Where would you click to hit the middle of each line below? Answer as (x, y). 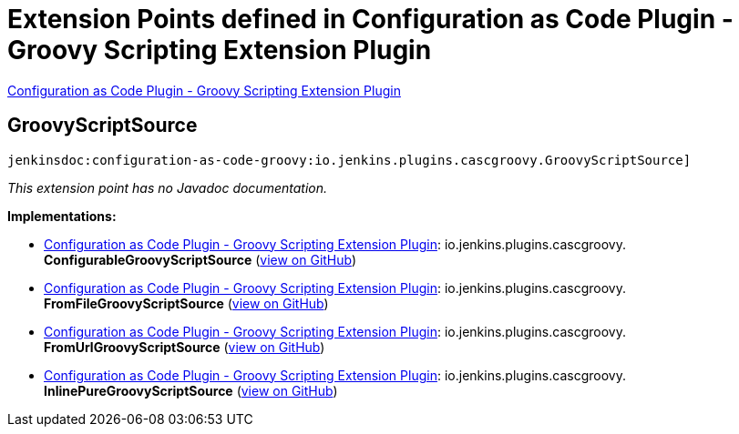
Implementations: (62, 216)
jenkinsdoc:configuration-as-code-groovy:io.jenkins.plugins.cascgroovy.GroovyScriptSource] (349, 160)
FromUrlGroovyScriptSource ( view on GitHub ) (185, 347)
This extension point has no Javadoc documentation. (168, 187)
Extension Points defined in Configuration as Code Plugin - (370, 19)
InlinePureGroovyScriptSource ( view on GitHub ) (191, 390)
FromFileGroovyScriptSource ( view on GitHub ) (186, 303)
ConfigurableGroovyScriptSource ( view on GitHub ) (200, 259)
